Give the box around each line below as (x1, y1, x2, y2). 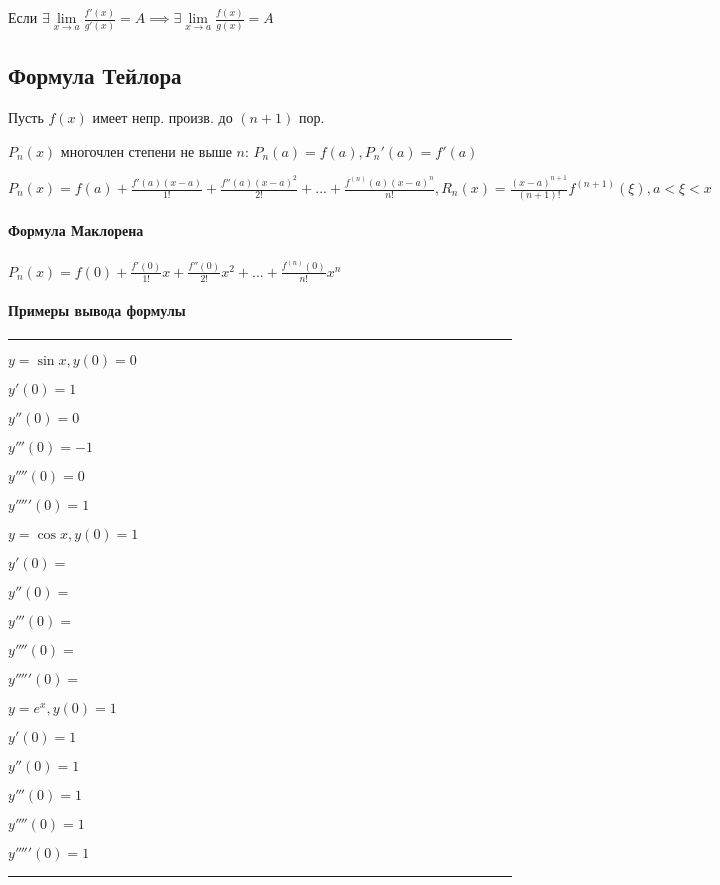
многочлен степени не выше (60, 140, 232, 161)
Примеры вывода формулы (8, 300, 186, 321)
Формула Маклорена (8, 219, 144, 240)
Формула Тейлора (8, 60, 182, 91)
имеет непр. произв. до (92, 106, 233, 127)
